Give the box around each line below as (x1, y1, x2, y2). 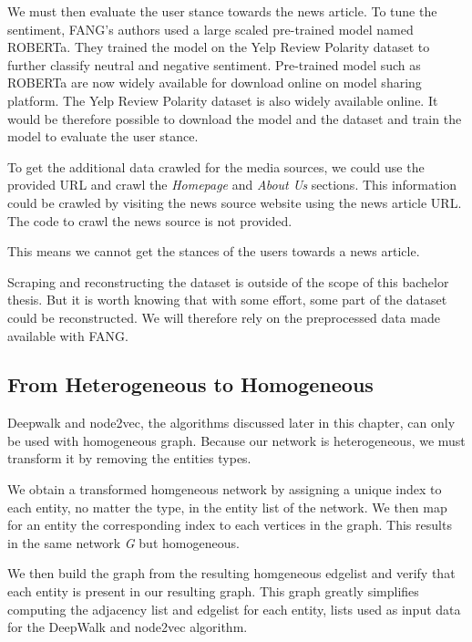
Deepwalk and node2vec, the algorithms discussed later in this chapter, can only (7, 413, 456, 432)
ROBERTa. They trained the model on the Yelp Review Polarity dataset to (7, 37, 430, 57)
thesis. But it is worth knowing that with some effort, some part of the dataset (7, 290, 447, 309)
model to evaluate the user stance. (7, 127, 199, 146)
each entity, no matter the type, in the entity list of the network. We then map (7, 497, 447, 516)
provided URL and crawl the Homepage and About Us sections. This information (7, 175, 457, 194)
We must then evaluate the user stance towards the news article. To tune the (7, 2, 437, 20)
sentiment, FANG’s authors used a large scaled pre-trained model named (7, 19, 414, 38)
